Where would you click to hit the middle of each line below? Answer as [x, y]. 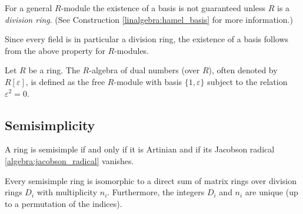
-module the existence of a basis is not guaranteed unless [163, 8]
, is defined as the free [65, 81]
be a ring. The [54, 70]
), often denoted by [243, 70]
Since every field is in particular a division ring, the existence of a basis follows [147, 39]
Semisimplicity [50, 125]
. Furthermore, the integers [156, 192]
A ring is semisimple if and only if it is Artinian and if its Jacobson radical [140, 149]
